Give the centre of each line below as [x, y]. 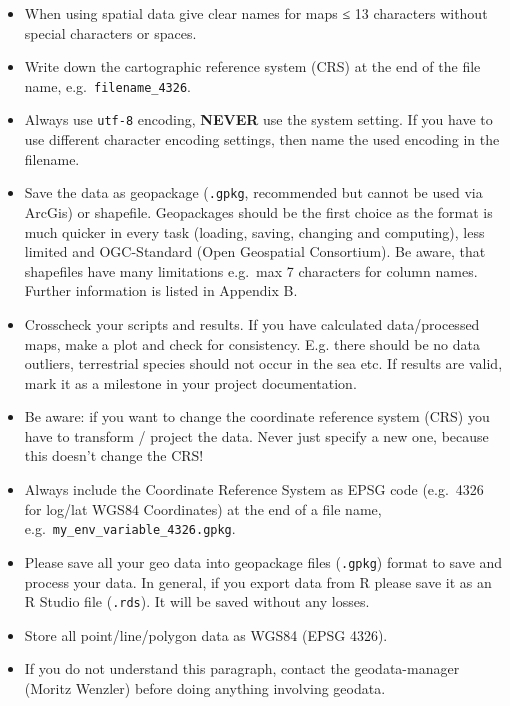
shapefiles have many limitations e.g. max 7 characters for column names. [251, 270]
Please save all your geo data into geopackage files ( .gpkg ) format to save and [263, 561]
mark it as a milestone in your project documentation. [190, 382]
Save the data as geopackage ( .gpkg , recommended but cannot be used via [253, 192]
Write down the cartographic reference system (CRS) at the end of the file [252, 66]
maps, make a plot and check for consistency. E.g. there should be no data [252, 343]
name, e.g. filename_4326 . [107, 85]
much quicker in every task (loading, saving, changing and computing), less [254, 231]
